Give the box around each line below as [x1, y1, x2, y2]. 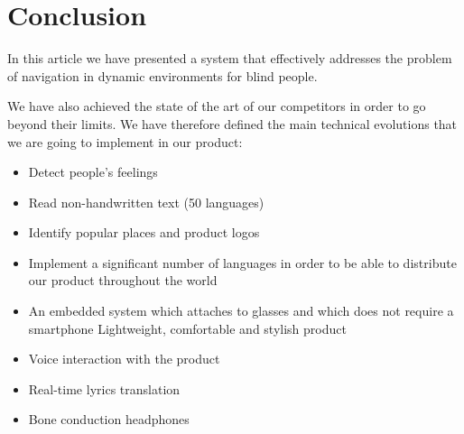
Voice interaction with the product [28, 349, 220, 368]
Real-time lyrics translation [28, 379, 181, 398]
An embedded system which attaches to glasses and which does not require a [28, 301, 454, 320]
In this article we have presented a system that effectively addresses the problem [7, 49, 452, 68]
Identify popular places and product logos [28, 223, 260, 242]
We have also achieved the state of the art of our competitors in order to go [7, 97, 426, 115]
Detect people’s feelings [28, 162, 158, 181]
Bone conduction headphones [28, 410, 190, 429]
